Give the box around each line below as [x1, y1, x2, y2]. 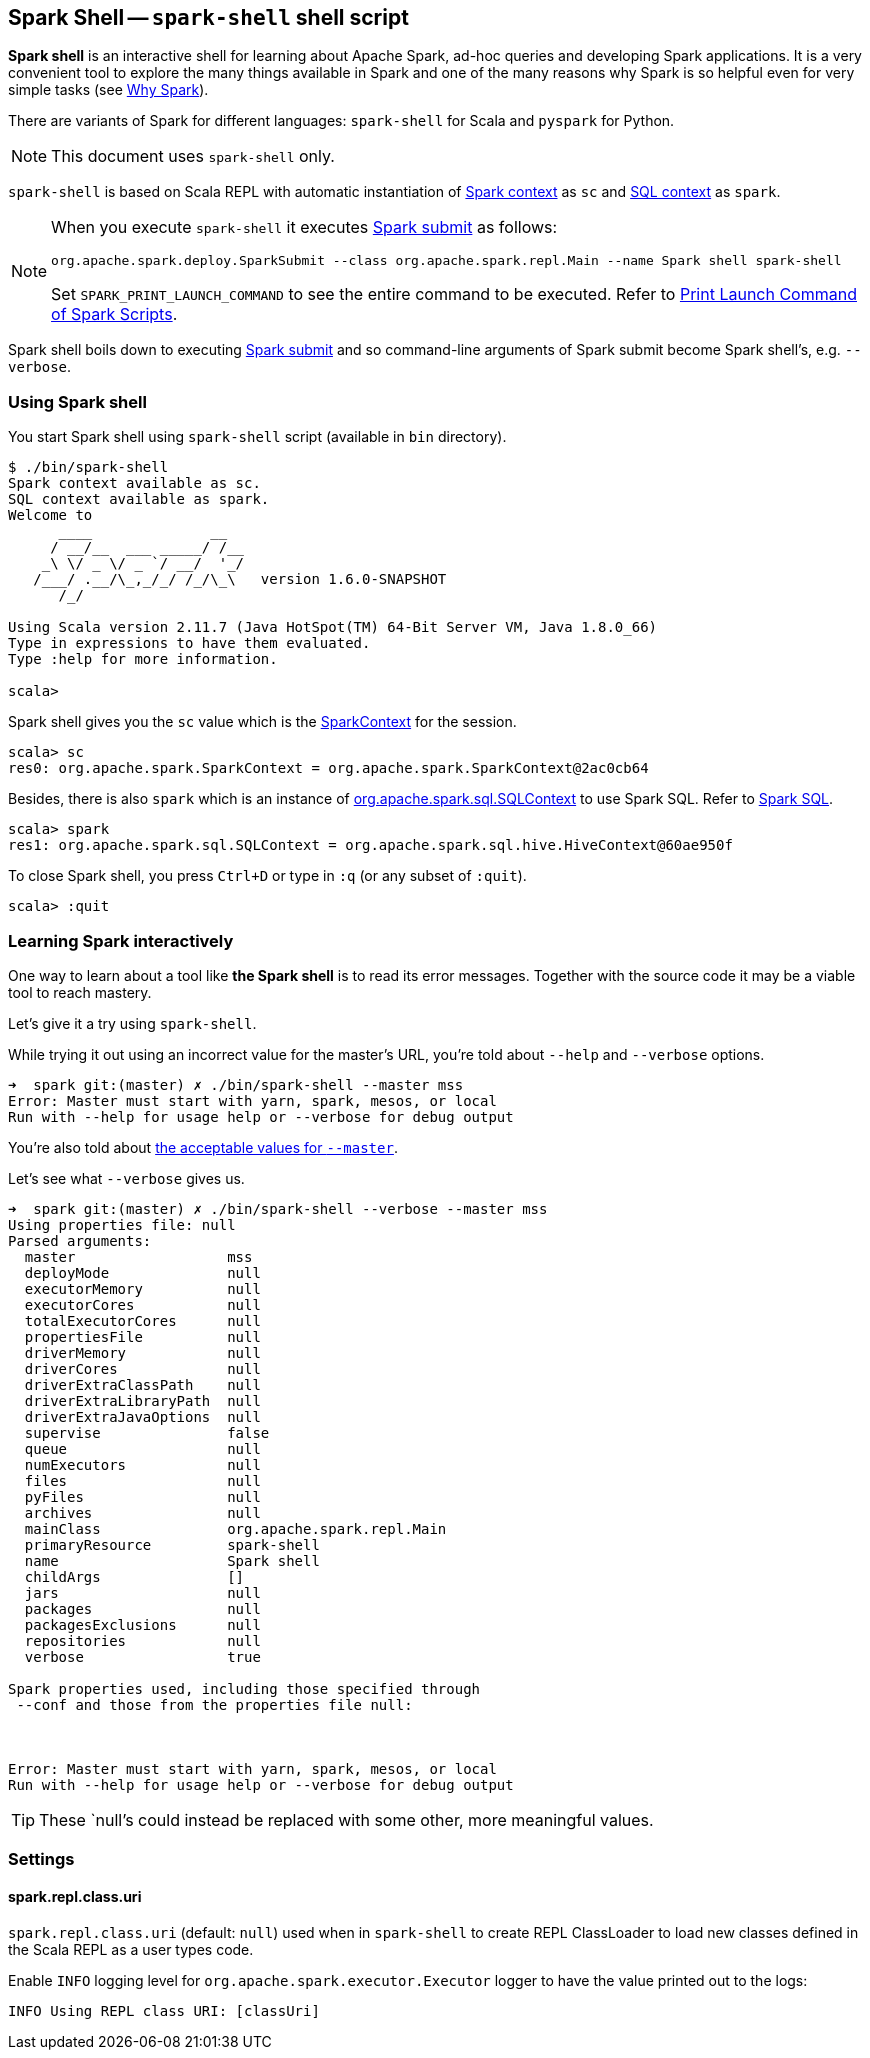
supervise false [24, 1424, 270, 1441]
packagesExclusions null [24, 1616, 261, 1633]
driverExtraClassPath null [24, 1376, 261, 1393]
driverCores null [24, 1360, 261, 1377]
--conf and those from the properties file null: [16, 1696, 413, 1713]
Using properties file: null [8, 1216, 236, 1233]
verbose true [24, 1648, 261, 1665]
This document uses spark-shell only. [51, 146, 335, 167]
